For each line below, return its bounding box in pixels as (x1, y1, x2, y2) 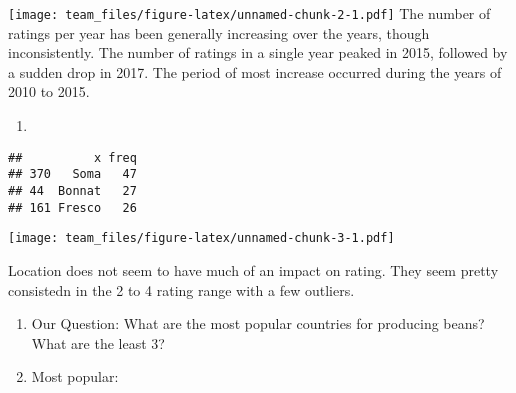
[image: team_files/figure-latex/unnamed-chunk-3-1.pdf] (8, 231, 395, 246)
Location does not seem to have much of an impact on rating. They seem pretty (8, 259, 499, 280)
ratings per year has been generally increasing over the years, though (8, 22, 430, 43)
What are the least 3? (31, 332, 165, 353)
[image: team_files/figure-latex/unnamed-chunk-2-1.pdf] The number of (8, 3, 491, 23)
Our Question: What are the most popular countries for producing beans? (31, 313, 485, 334)
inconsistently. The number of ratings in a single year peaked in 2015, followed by (8, 42, 508, 63)
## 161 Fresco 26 (8, 200, 137, 215)
